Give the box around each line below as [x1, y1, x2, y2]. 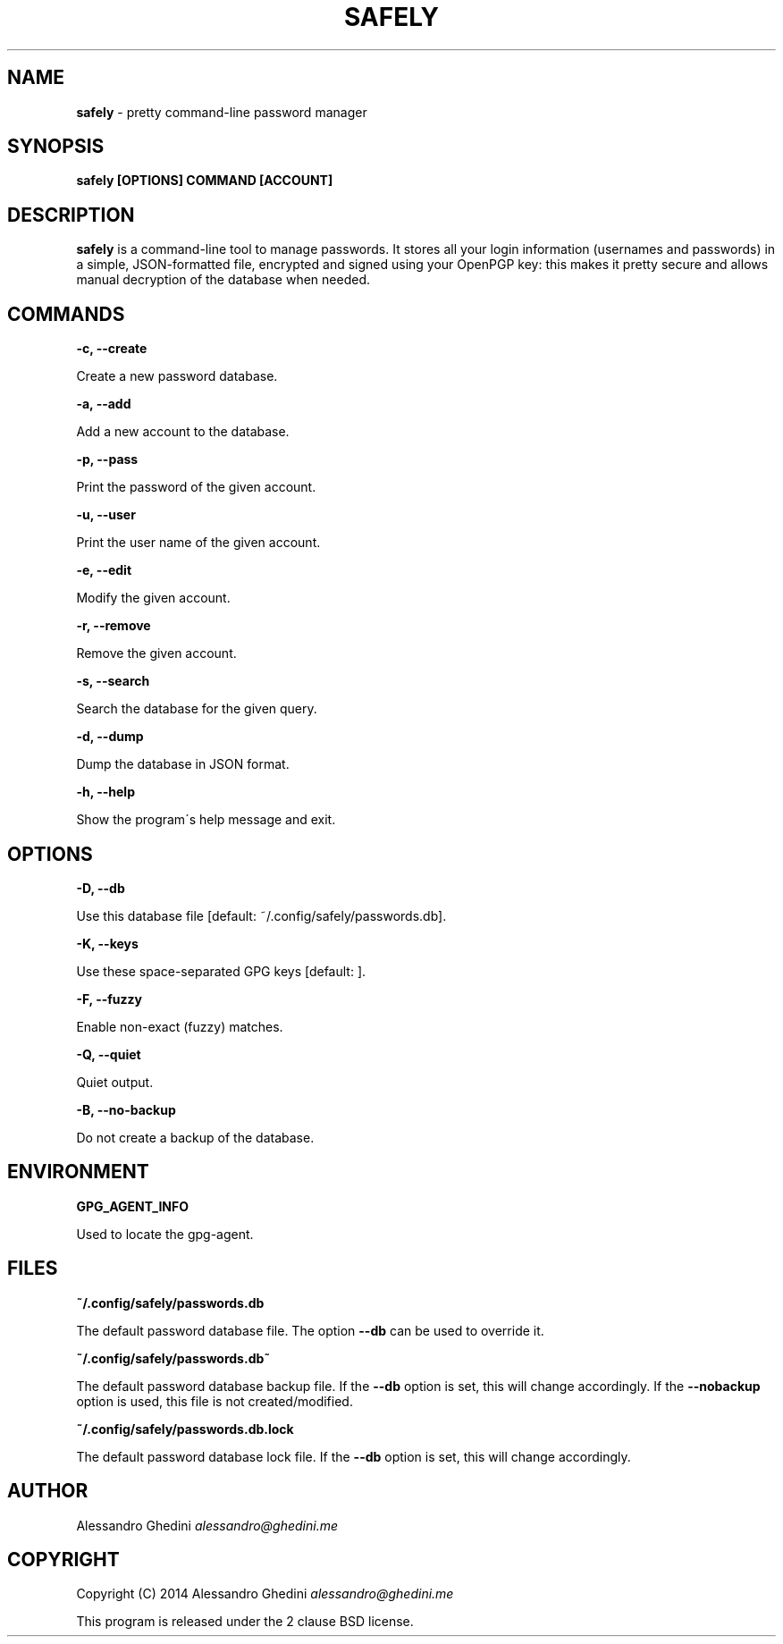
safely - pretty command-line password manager [76, 104, 367, 120]
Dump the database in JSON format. [76, 756, 290, 772]
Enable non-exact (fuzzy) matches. [76, 1018, 283, 1034]
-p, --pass [76, 451, 139, 468]
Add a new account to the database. [76, 424, 290, 440]
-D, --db [76, 880, 125, 896]
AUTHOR [7, 1480, 88, 1503]
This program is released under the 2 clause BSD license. [76, 1614, 414, 1630]
